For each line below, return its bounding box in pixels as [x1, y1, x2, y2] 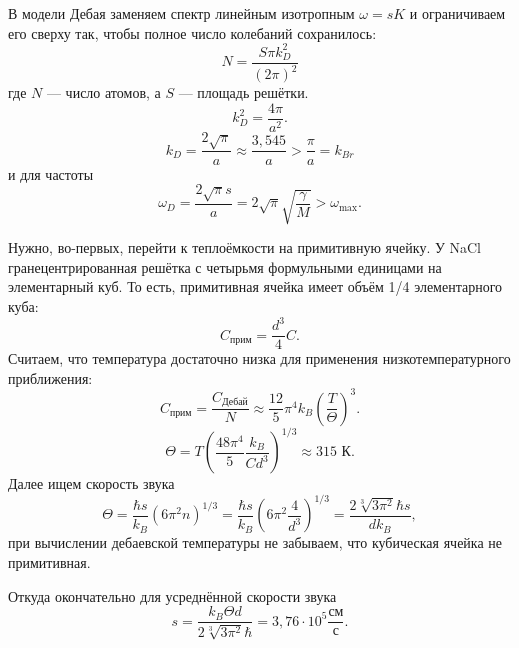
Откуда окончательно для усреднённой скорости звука [8, 585, 337, 606]
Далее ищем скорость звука [8, 473, 175, 494]
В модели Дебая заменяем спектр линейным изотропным [8, 3, 355, 23]
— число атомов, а [46, 82, 161, 103]
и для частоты [8, 163, 94, 184]
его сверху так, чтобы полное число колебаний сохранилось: [8, 22, 377, 43]
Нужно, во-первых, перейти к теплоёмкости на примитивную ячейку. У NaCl [8, 237, 482, 258]
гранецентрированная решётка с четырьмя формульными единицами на [8, 256, 442, 277]
